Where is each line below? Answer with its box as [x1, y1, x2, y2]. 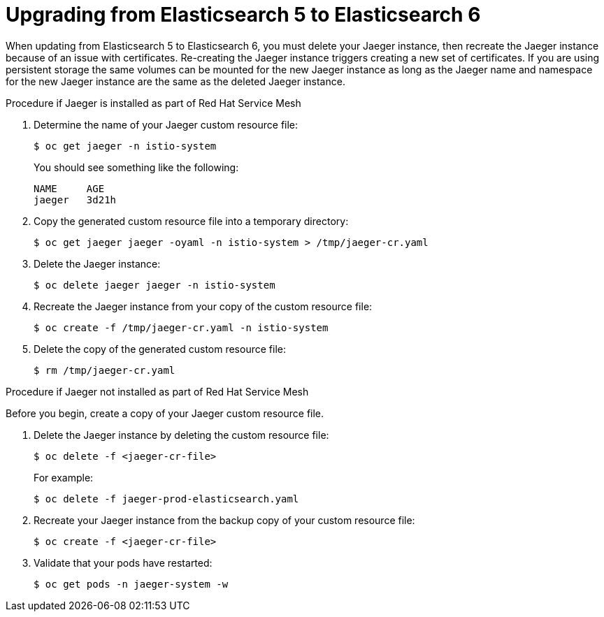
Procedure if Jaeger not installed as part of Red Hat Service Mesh [6, 385, 309, 398]
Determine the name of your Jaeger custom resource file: [34, 118, 299, 131]
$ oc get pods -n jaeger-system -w [34, 578, 229, 590]
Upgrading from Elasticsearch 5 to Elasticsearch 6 [6, 3, 481, 27]
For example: [34, 471, 94, 484]
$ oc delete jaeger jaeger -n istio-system [34, 279, 275, 291]
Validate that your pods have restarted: [34, 556, 213, 569]
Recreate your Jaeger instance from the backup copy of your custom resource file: [34, 514, 415, 526]
